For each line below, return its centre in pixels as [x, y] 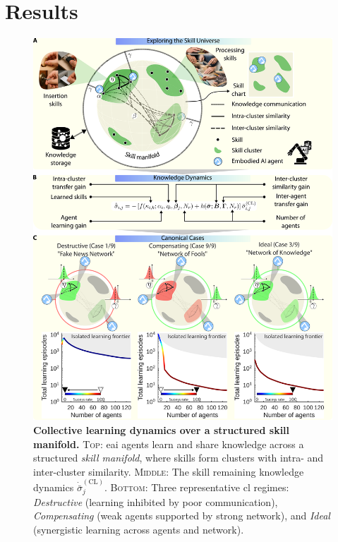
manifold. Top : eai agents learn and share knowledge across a [169, 444]
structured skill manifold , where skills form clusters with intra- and [179, 458]
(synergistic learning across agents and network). [139, 529]
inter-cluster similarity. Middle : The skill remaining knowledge [169, 471]
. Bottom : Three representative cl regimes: [197, 487]
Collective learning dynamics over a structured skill [162, 430]
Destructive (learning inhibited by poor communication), [156, 501]
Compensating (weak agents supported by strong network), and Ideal [182, 516]
